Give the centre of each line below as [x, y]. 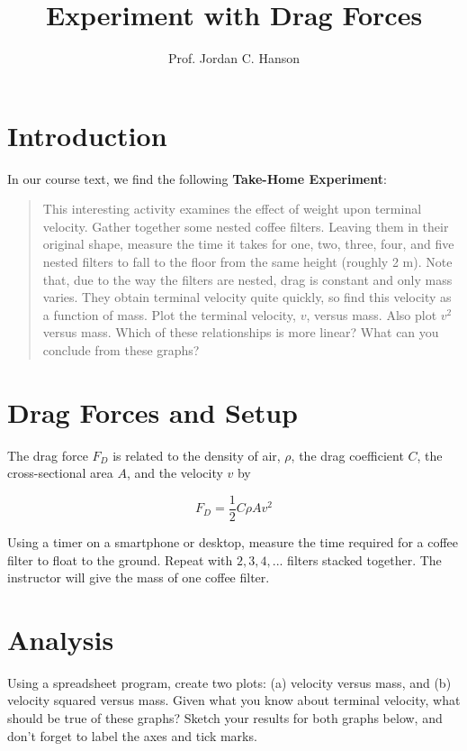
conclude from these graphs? [121, 350]
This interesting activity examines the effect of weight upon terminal [232, 209]
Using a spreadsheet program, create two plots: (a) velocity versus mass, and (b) [229, 682]
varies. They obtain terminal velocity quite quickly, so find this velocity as [247, 297]
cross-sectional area [60, 473]
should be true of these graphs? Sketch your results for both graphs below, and [225, 718]
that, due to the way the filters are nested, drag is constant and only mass [247, 279]
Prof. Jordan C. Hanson [234, 58]
